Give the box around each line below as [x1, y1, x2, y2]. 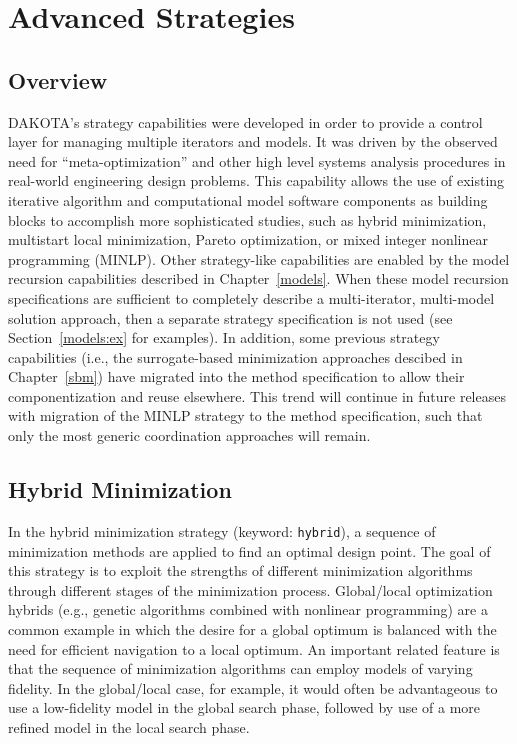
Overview [8, 64, 108, 95]
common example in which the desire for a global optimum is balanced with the [8, 618, 497, 639]
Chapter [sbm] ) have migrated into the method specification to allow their [8, 366, 465, 387]
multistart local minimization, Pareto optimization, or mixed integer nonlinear [8, 229, 489, 250]
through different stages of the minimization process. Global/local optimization [8, 579, 493, 600]
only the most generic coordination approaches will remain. [8, 425, 371, 446]
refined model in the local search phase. [8, 716, 250, 737]
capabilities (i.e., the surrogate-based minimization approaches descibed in [8, 346, 463, 367]
